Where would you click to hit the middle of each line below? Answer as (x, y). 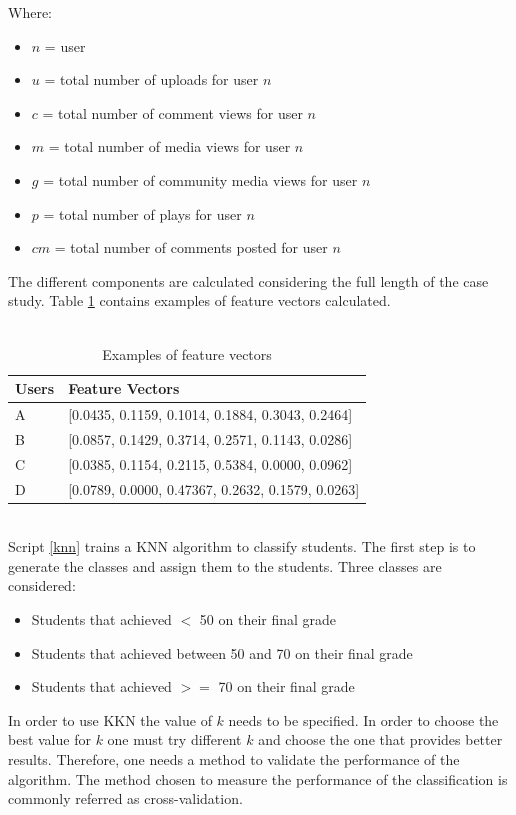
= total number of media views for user (169, 146)
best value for (49, 739)
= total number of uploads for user (151, 79)
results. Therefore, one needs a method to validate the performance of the (234, 758)
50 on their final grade (268, 618)
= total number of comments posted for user (191, 247)
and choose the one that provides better (380, 739)
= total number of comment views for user (172, 112)
